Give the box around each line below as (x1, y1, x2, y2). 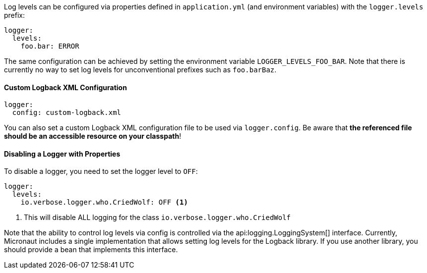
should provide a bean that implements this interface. (4, 245, 178, 254)
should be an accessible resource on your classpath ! (4, 132, 182, 141)
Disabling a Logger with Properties (4, 149, 121, 158)
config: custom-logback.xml (12, 109, 122, 117)
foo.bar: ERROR (20, 42, 79, 50)
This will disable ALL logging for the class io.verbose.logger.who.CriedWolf (24, 213, 291, 222)
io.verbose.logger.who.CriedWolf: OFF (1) (20, 198, 188, 207)
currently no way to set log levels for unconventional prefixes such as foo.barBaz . (4, 65, 277, 74)
